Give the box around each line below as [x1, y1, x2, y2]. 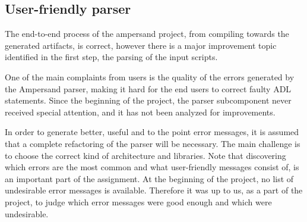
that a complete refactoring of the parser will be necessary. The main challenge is [5, 137, 300, 149]
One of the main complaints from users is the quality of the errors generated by [5, 70, 295, 83]
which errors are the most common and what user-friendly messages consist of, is [5, 161, 299, 173]
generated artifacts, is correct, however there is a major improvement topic [5, 39, 277, 51]
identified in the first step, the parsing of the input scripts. [5, 51, 218, 63]
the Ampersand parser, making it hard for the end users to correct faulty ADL [5, 82, 292, 95]
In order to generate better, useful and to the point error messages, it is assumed [5, 126, 299, 138]
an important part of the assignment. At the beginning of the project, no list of [5, 172, 294, 185]
